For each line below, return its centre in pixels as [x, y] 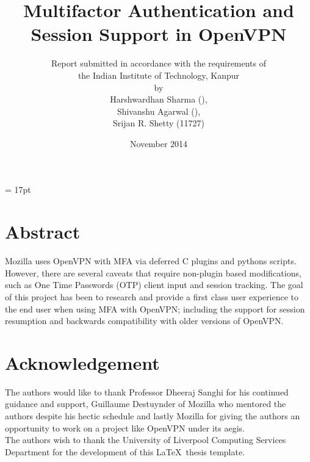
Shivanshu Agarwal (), [159, 111]
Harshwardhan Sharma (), [159, 99]
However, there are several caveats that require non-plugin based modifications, [153, 273]
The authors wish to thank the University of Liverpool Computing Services [146, 440]
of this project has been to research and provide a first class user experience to [152, 296]
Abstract [43, 232]
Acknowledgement [82, 362]
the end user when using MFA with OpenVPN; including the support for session [155, 309]
